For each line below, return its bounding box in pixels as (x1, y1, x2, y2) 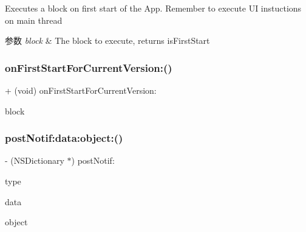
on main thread (5, 13, 63, 26)
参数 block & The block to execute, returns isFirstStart (5, 34, 210, 47)
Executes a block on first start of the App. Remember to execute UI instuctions (5, 2, 302, 14)
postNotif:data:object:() (5, 130, 123, 146)
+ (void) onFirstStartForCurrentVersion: (5, 84, 157, 96)
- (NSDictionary (5, 154, 64, 167)
